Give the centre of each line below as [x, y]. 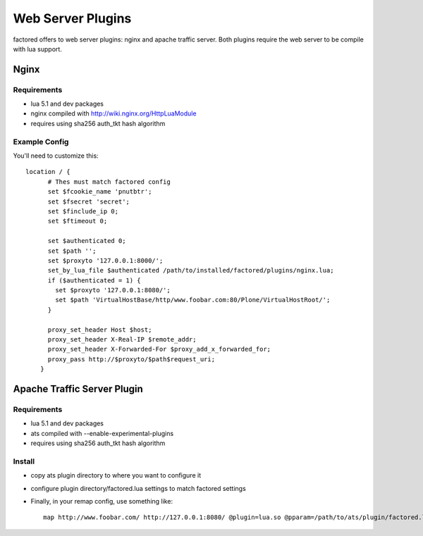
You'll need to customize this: [56, 156]
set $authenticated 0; [87, 241]
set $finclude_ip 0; [83, 211]
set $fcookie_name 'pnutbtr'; [100, 192]
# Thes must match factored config [109, 182]
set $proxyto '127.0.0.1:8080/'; [113, 290]
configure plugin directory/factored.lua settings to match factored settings [138, 488]
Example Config [41, 142]
